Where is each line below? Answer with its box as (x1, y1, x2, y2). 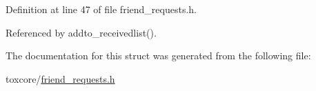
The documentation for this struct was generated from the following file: (6, 48, 311, 63)
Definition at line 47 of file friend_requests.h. (6, 2, 197, 16)
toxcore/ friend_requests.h (6, 71, 115, 85)
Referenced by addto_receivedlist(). (6, 25, 157, 39)
